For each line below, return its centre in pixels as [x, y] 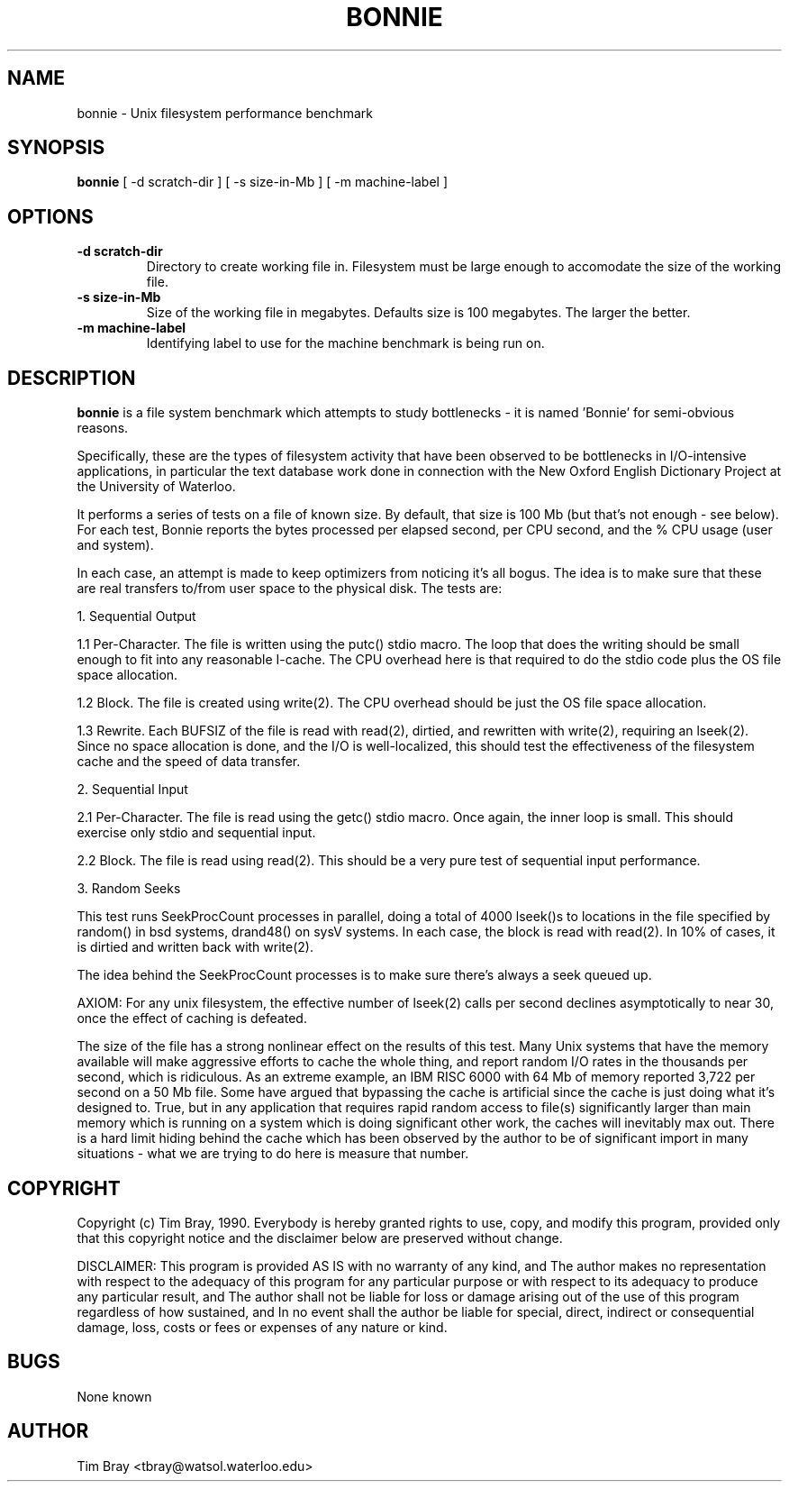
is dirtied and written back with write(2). [195, 947]
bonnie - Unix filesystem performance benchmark [225, 113]
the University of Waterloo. [156, 487]
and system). [115, 545]
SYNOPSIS [56, 148]
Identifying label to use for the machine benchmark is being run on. [345, 343]
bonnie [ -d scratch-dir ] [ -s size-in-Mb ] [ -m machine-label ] [262, 182]
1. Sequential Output [136, 617]
